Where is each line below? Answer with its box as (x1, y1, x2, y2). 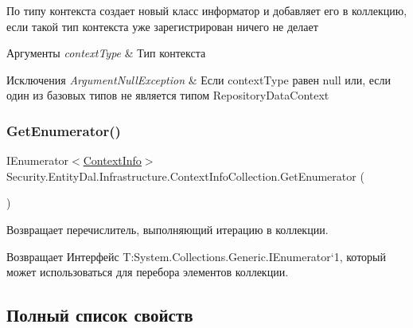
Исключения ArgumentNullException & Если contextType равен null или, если (6, 71, 391, 88)
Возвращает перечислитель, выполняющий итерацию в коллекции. (6, 221, 329, 237)
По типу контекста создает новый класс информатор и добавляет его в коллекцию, (6, 2, 407, 18)
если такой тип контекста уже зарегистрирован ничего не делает (6, 18, 318, 34)
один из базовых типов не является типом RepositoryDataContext (6, 87, 329, 103)
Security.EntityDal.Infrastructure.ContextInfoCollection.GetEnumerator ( (6, 167, 364, 184)
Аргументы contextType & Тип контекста (6, 45, 206, 61)
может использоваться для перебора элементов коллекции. (6, 264, 289, 280)
